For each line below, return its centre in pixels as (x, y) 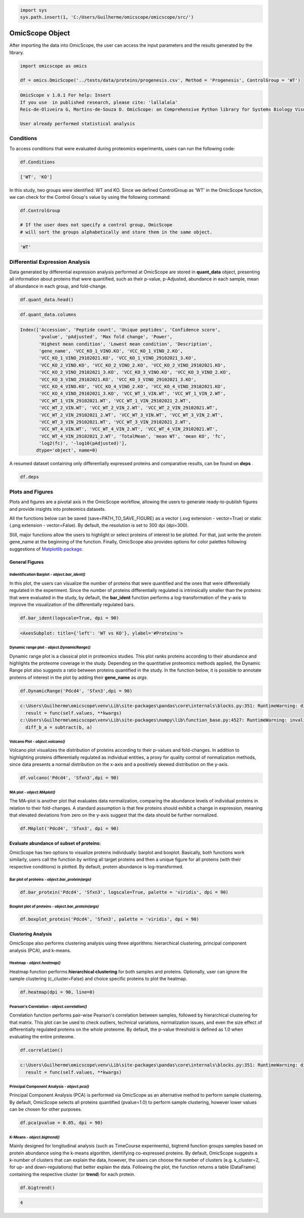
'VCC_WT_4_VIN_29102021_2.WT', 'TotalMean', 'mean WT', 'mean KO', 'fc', (132, 436)
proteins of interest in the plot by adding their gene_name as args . (79, 677)
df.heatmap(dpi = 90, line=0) (58, 992)
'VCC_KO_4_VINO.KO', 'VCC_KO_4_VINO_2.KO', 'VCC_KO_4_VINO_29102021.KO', (132, 386)
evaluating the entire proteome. (42, 1036)
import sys (33, 10)
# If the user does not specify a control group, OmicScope (96, 225)
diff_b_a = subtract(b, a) (59, 727)
